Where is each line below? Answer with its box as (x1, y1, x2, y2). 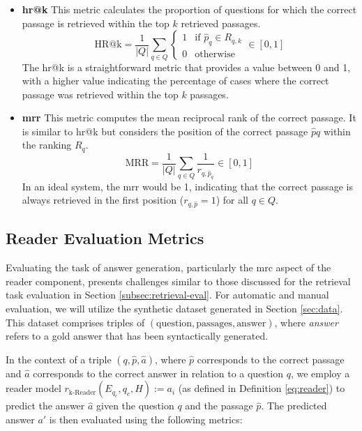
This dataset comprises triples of (6, 315, 145, 329)
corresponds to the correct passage (197, 351, 345, 366)
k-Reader (68, 388, 96, 396)
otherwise (195, 50, 235, 60)
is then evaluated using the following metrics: (49, 412, 243, 426)
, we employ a (290, 365, 350, 380)
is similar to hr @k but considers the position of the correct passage (22, 123, 308, 138)
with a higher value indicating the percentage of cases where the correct (22, 73, 329, 88)
